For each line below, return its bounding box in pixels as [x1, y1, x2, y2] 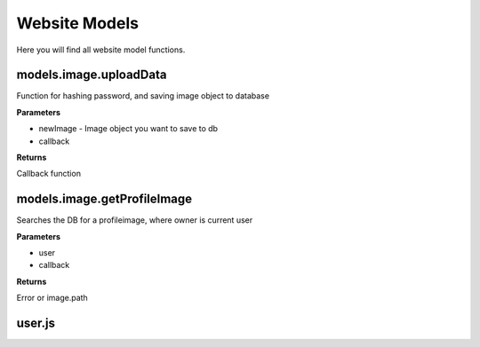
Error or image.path [16, 293, 88, 304]
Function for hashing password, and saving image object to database [16, 91, 270, 101]
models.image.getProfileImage [16, 192, 193, 207]
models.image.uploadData [16, 67, 167, 83]
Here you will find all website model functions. [16, 44, 186, 55]
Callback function [16, 169, 82, 179]
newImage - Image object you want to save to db [38, 123, 218, 134]
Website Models [16, 13, 140, 33]
